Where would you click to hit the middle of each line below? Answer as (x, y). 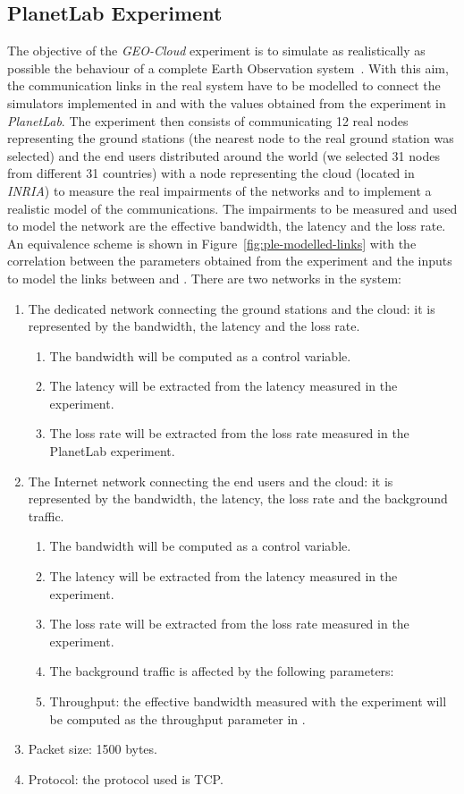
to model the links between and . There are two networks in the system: (204, 278)
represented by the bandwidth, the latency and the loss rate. (194, 326)
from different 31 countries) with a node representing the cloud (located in (211, 173)
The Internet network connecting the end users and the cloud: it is (211, 481)
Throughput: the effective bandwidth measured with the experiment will (248, 701)
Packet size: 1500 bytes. (93, 749)
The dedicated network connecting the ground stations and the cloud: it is (232, 308)
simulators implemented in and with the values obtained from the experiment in (227, 102)
